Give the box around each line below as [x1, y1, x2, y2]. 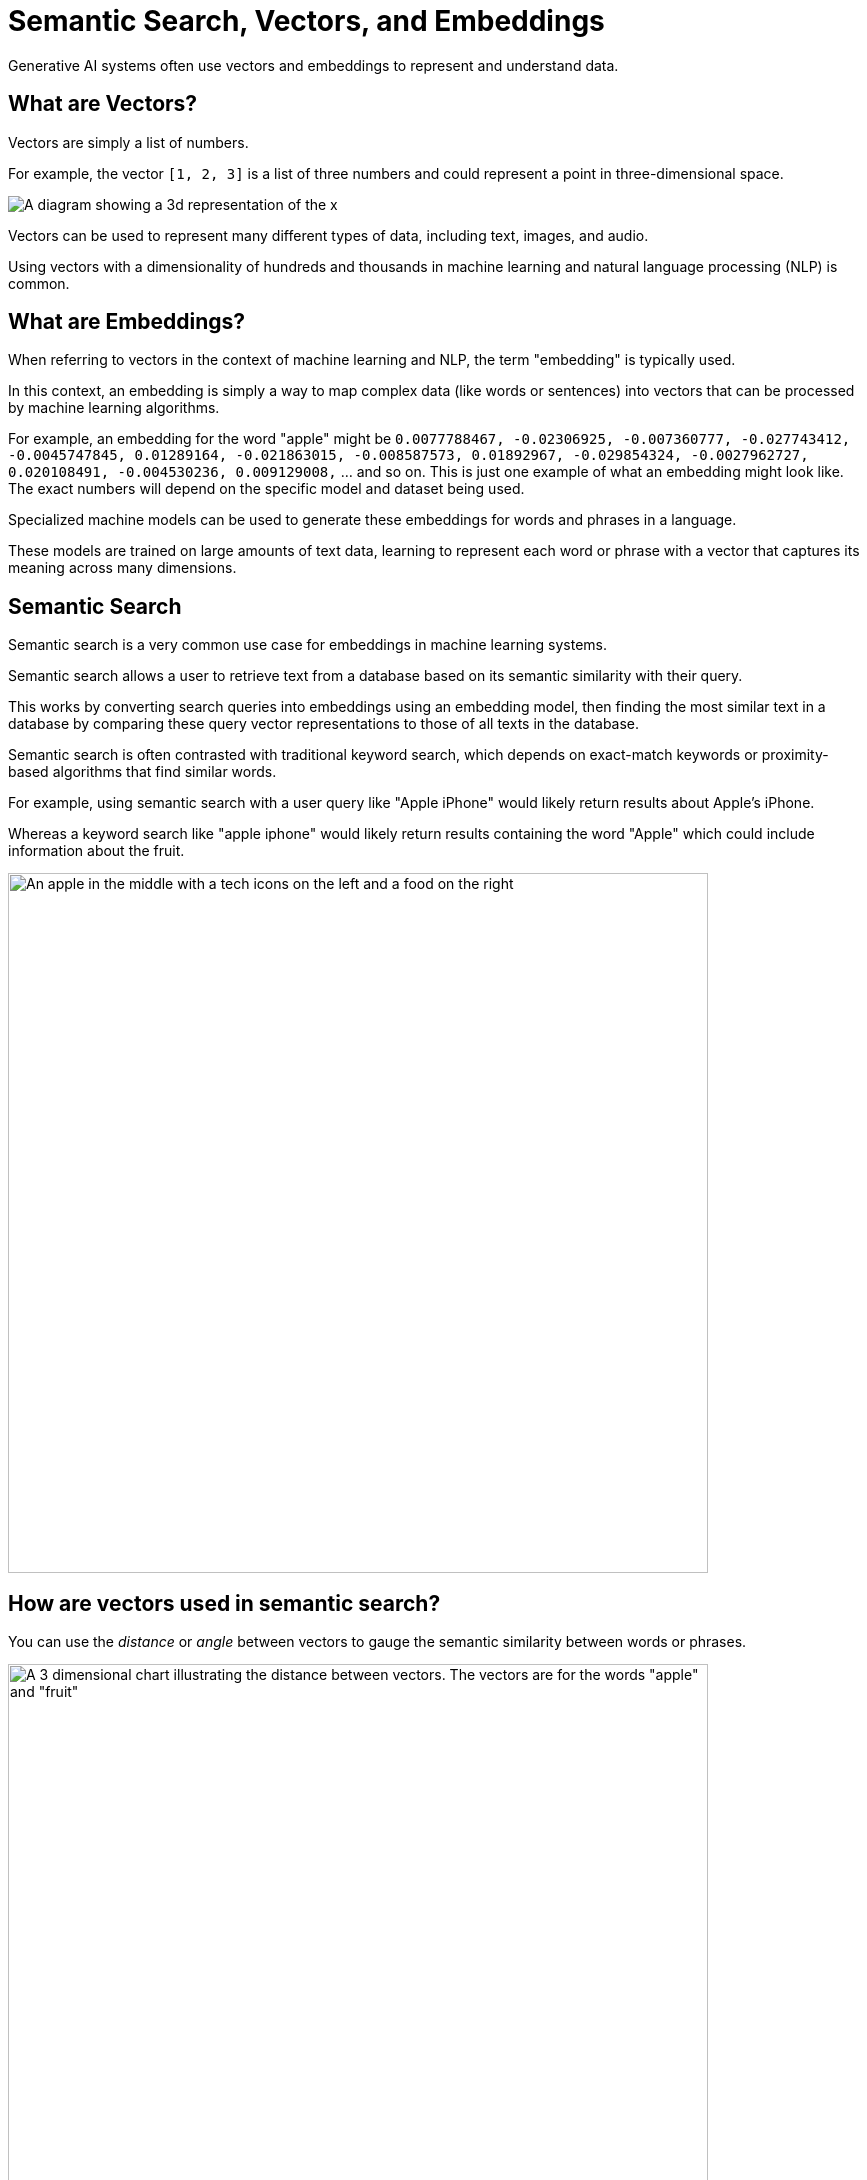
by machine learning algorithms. [8, 399, 220, 417]
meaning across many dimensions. [8, 559, 237, 577]
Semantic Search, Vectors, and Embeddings [8, 4, 605, 38]
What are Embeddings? [8, 309, 246, 335]
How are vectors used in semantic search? [8, 1590, 441, 1616]
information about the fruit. [8, 842, 185, 860]
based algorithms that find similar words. [8, 763, 277, 781]
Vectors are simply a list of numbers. [8, 133, 249, 151]
